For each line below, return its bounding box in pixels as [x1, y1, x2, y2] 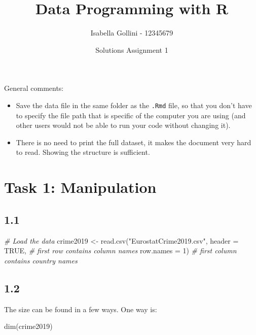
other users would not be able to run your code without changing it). [16, 120, 231, 130]
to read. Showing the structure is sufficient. [16, 147, 150, 157]
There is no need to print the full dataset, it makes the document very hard [16, 137, 251, 147]
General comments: [4, 83, 64, 93]
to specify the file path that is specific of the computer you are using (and [16, 110, 246, 120]
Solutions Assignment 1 [95, 44, 168, 55]
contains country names [4, 255, 78, 265]
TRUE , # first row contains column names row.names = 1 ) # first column [4, 245, 237, 256]
